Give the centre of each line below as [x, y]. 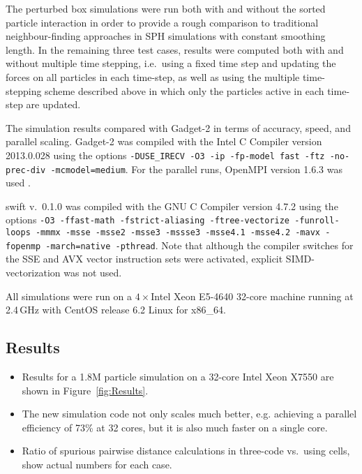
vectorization [33, 272]
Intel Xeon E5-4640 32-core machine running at [252, 296]
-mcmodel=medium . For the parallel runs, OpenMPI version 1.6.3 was [196, 169]
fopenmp [23, 246]
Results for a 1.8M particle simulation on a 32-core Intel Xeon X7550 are [178, 376]
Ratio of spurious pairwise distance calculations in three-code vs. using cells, [186, 451]
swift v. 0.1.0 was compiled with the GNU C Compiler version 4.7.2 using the [172, 206]
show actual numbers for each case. [97, 464]
